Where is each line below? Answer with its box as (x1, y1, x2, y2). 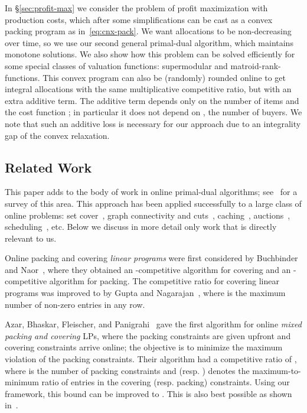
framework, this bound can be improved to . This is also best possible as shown (5, 387, 292, 399)
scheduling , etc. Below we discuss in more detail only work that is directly (5, 220, 277, 233)
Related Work (5, 158, 92, 176)
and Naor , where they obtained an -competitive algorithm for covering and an (5, 263, 291, 275)
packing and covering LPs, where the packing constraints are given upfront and (5, 329, 291, 342)
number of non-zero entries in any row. (5, 298, 145, 310)
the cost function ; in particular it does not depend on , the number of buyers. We (5, 106, 302, 118)
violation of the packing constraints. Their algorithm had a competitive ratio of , (5, 353, 297, 365)
